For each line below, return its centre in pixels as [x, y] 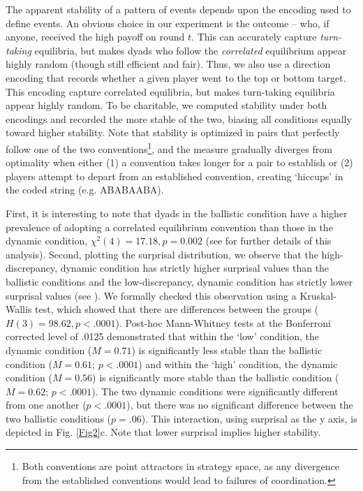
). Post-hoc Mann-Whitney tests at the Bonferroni [223, 322]
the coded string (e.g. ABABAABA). [85, 190]
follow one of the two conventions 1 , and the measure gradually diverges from [169, 147]
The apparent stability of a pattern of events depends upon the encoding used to [178, 9]
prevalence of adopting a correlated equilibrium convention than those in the [169, 227]
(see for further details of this [268, 241]
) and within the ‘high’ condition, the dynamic [238, 364]
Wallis [19, 309]
